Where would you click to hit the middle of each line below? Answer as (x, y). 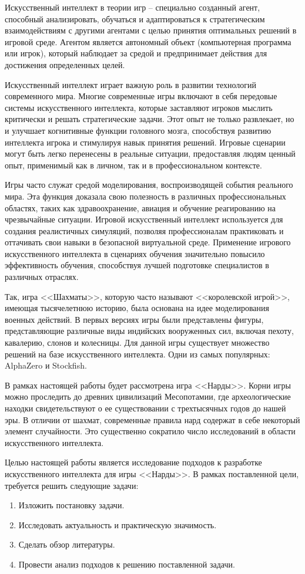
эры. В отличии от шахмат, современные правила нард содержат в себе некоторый (152, 419)
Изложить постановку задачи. (71, 505)
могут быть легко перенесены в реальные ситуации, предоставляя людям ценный (150, 153)
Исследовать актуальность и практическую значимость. (118, 524)
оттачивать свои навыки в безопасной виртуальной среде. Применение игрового (148, 242)
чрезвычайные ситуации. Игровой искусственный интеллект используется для (144, 219)
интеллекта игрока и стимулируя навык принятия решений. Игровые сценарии (145, 142)
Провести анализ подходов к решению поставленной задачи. (127, 564)
